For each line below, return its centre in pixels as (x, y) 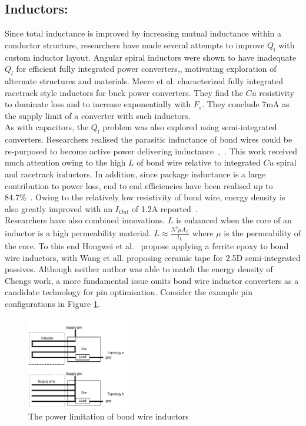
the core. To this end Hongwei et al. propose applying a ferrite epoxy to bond (147, 246)
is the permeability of (262, 232)
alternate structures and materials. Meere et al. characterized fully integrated (144, 80)
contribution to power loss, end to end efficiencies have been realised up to (139, 185)
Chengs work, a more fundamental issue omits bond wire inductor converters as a (152, 280)
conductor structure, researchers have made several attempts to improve (135, 44)
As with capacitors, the (47, 127)
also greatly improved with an (59, 208)
